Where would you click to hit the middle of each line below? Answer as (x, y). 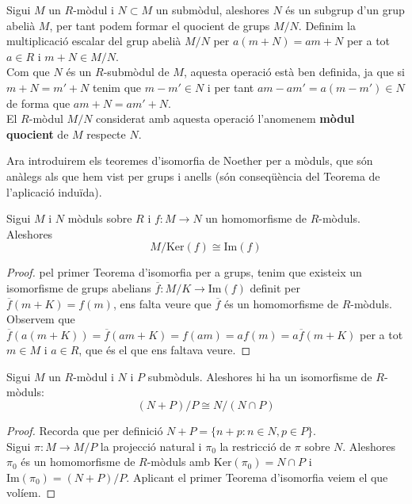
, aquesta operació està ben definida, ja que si (294, 72)
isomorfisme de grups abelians (79, 287)
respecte (106, 134)
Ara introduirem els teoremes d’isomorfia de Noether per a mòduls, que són (190, 160)
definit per (275, 287)
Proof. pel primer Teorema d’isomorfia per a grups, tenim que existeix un (184, 272)
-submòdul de (136, 72)
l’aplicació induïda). (54, 191)
